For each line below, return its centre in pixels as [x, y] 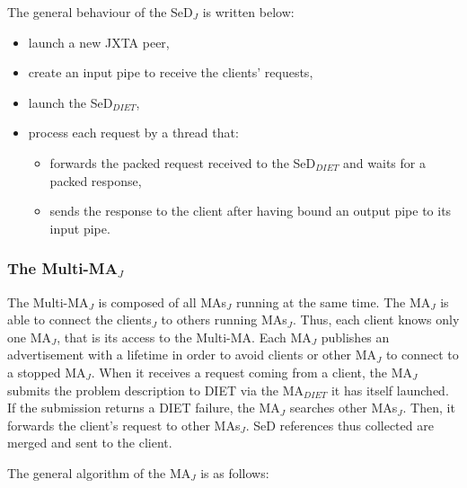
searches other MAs [344, 408]
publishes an [355, 337]
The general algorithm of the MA [99, 472]
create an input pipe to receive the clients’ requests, [171, 72]
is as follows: [235, 472]
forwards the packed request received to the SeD [183, 162]
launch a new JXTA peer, [99, 42]
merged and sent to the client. [90, 443]
